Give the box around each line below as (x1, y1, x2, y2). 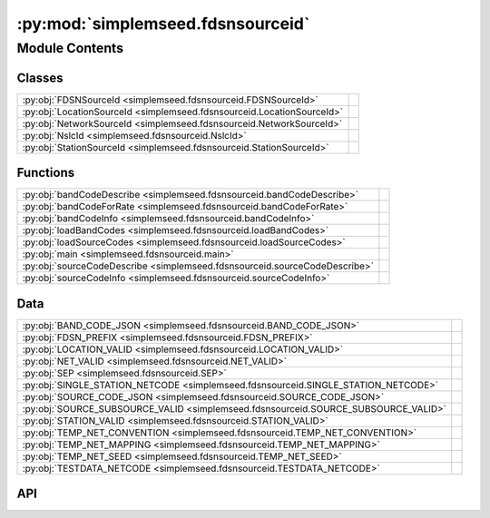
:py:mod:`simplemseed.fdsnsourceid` (16, 14, 310, 34)
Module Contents (16, 40, 124, 56)
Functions (16, 165, 75, 181)
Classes (16, 70, 64, 85)
